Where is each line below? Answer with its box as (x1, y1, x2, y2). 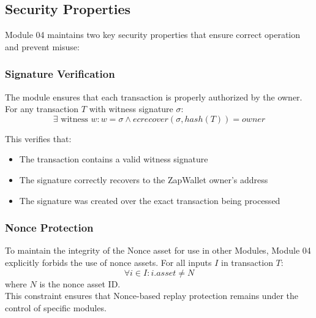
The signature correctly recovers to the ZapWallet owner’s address (19, 173, 268, 186)
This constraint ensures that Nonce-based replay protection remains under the (5, 289, 299, 302)
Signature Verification (5, 66, 115, 81)
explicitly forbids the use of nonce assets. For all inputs (5, 256, 212, 268)
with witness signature (89, 102, 173, 115)
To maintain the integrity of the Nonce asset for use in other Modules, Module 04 (5, 244, 311, 257)
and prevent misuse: (5, 40, 80, 53)
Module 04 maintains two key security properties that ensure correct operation (5, 28, 301, 41)
